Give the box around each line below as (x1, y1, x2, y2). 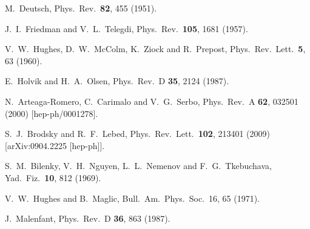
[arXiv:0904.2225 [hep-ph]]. (5, 139, 105, 151)
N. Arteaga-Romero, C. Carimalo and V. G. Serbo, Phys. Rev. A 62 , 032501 (5, 95, 298, 107)
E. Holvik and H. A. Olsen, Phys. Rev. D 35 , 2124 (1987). (5, 75, 229, 87)
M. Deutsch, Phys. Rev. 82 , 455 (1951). (5, 2, 157, 14)
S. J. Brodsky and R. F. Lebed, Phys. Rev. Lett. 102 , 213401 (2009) (5, 127, 271, 140)
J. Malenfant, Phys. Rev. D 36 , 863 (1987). (5, 212, 170, 225)
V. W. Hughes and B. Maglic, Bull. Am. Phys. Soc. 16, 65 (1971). (5, 191, 260, 204)
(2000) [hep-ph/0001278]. (5, 107, 98, 119)
